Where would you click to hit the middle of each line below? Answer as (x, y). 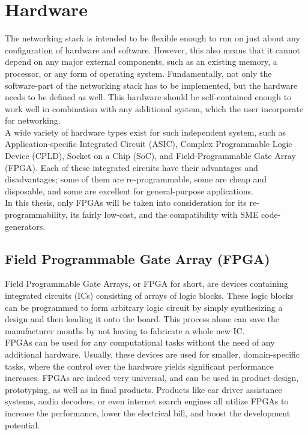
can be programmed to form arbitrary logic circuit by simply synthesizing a (144, 307)
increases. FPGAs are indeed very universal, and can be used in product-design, (152, 378)
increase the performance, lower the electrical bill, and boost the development (148, 412)
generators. (25, 226)
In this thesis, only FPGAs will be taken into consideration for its (126, 202)
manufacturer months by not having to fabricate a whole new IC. (125, 330)
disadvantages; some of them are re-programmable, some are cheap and (136, 179)
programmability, (36, 214)
